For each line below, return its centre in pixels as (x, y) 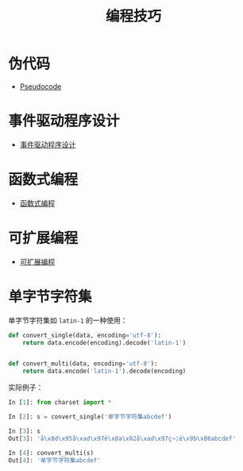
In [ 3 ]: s (25, 431)
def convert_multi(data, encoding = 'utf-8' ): (83, 364)
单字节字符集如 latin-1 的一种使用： (68, 320)
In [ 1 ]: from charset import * (60, 403)
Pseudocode (40, 86)
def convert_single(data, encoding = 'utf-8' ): (85, 335)
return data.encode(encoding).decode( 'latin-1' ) (104, 342)
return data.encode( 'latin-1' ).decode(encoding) (104, 371)
